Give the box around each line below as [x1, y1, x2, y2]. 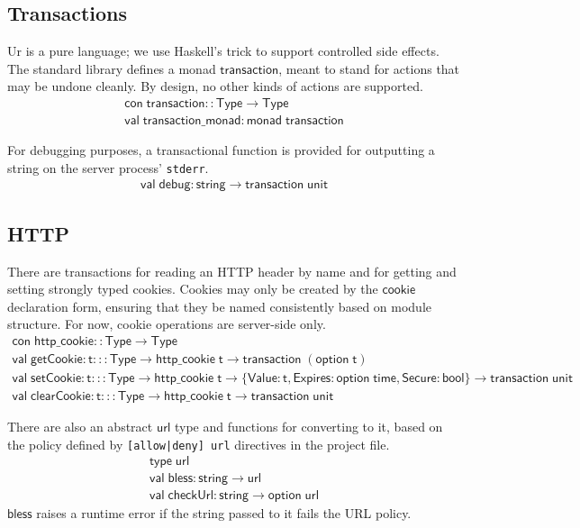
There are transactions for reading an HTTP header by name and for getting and [7, 261, 457, 280]
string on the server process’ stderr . [7, 158, 209, 177]
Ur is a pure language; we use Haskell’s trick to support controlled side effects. [7, 41, 440, 60]
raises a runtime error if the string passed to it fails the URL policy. [36, 504, 412, 523]
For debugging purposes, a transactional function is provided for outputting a [7, 141, 435, 159]
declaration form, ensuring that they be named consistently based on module [7, 296, 432, 315]
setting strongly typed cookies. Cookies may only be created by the [7, 279, 378, 298]
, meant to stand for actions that [278, 59, 460, 77]
